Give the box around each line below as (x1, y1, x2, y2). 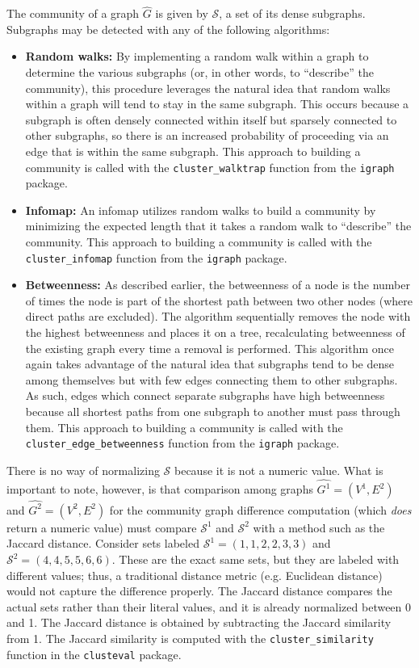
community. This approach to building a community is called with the (25, 233, 372, 250)
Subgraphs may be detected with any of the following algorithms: (6, 20, 330, 37)
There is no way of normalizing (6, 461, 160, 478)
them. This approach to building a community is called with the (25, 418, 343, 435)
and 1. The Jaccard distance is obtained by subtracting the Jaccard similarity (6, 614, 392, 631)
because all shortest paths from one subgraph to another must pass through (25, 403, 400, 419)
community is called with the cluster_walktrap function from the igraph (25, 158, 395, 175)
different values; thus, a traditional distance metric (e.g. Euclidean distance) (6, 566, 383, 583)
